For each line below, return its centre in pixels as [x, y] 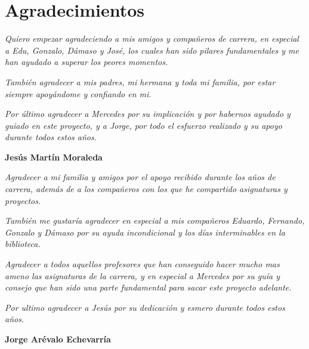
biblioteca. [23, 244]
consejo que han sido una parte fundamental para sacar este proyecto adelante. [148, 287]
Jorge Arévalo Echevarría [58, 339]
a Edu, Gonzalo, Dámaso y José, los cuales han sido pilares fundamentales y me [152, 50]
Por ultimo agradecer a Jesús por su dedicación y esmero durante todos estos [145, 307]
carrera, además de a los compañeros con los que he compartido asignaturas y [146, 189]
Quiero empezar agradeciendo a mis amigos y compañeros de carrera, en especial [152, 38]
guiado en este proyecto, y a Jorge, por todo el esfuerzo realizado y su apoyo [143, 125]
